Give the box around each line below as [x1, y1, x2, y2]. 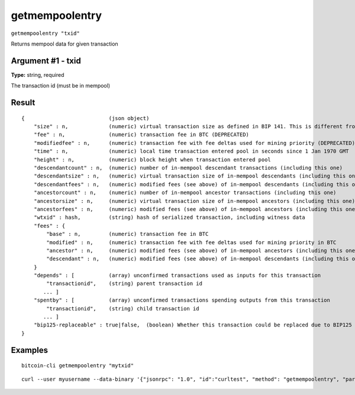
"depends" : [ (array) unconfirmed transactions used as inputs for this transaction [33, 272, 321, 279]
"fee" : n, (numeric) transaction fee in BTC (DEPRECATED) [33, 131, 250, 138]
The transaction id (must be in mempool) [11, 82, 111, 89]
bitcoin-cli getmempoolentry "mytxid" [21, 362, 134, 369]
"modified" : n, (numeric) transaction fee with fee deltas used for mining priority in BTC [46, 239, 337, 245]
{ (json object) [21, 115, 150, 121]
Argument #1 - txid [11, 56, 81, 66]
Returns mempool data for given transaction [11, 40, 118, 47]
